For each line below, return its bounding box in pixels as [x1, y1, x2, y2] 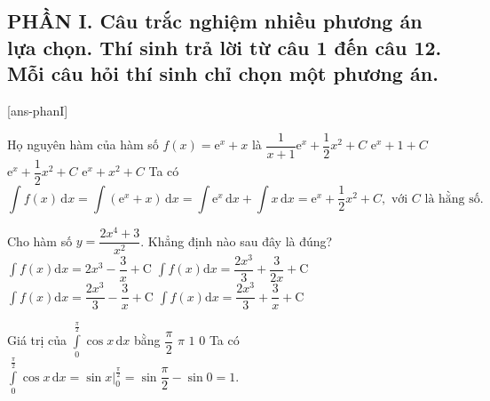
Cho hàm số [7, 231, 73, 250]
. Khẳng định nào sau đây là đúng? [140, 231, 333, 250]
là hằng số [424, 192, 480, 205]
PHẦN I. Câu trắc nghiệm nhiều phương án [7, 7, 423, 35]
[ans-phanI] [7, 100, 68, 119]
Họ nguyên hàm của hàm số [7, 135, 159, 154]
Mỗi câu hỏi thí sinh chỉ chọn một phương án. [7, 60, 439, 87]
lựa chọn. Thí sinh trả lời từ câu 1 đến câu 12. [7, 33, 442, 60]
